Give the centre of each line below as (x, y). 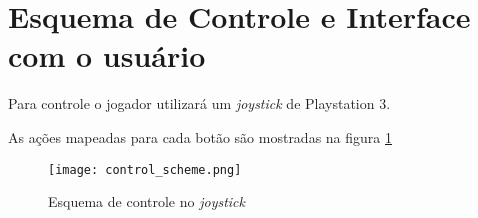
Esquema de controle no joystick (146, 201)
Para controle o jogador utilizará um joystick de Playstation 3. (199, 103)
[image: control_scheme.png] (145, 169)
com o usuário (107, 55)
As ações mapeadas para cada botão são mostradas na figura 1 (200, 136)
